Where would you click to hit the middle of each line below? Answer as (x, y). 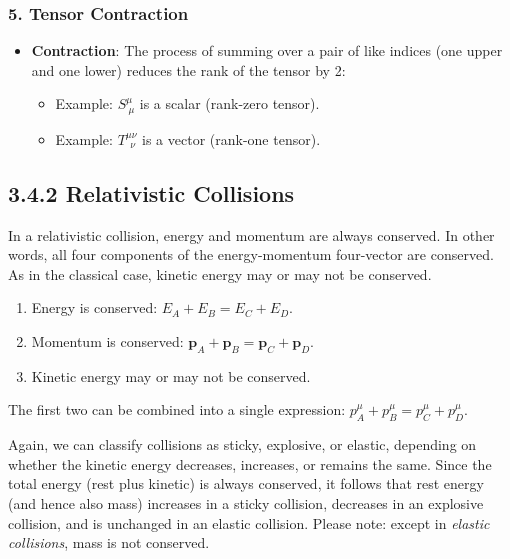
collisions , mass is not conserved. (109, 542)
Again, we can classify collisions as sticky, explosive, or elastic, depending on (242, 444)
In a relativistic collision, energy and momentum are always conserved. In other (251, 234)
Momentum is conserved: (107, 341)
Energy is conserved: (94, 307)
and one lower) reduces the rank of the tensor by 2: (188, 69)
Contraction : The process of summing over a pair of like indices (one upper (267, 50)
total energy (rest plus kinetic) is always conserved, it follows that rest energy (246, 483)
